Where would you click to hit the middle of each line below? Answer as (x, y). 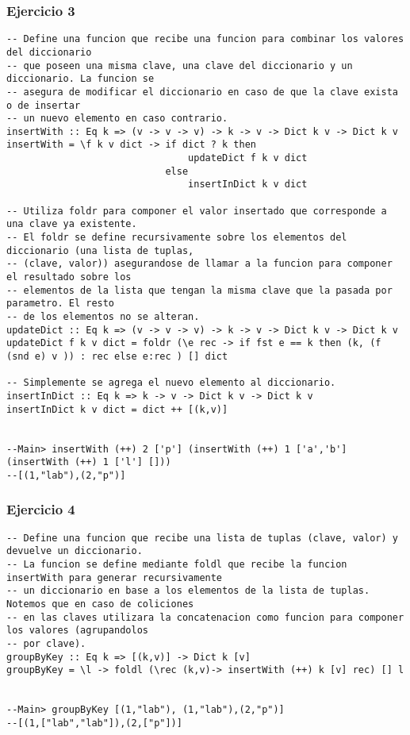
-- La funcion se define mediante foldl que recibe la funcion (177, 565)
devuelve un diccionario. (75, 551)
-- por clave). (46, 644)
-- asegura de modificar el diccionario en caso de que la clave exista (202, 92)
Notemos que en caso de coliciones (100, 604)
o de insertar (44, 105)
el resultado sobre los (69, 277)
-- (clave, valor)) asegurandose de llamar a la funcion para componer (199, 264)
